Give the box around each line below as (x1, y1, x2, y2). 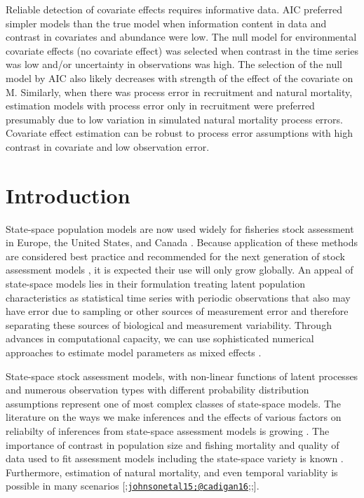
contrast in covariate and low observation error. (6, 139, 210, 154)
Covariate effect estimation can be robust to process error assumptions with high (6, 126, 353, 140)
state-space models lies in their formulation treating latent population (6, 276, 306, 291)
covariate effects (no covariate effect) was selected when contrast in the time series (6, 43, 358, 58)
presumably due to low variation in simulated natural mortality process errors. (6, 112, 343, 126)
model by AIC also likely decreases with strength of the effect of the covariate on (6, 70, 353, 85)
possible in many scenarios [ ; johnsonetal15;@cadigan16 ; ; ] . (6, 478, 259, 493)
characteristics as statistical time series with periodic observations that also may (6, 290, 351, 304)
